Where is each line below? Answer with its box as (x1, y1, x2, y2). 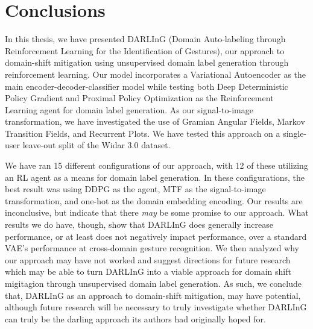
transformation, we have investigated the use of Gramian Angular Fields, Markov (5, 115, 305, 128)
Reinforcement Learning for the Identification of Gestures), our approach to (5, 44, 285, 57)
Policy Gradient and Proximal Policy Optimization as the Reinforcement (5, 92, 274, 104)
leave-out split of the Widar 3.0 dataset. (22, 139, 171, 151)
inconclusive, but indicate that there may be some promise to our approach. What (5, 206, 309, 219)
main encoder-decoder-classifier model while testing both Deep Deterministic (5, 80, 288, 92)
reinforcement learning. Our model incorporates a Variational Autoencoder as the (5, 67, 306, 80)
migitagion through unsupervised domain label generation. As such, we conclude (5, 277, 302, 289)
